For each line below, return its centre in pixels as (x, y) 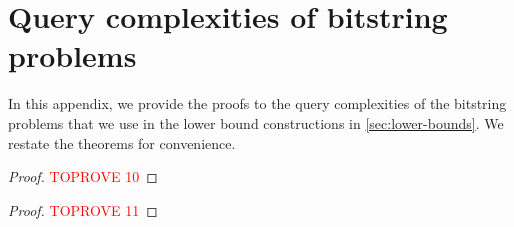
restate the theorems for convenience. (122, 142)
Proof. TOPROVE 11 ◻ (83, 209)
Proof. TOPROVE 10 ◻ (83, 176)
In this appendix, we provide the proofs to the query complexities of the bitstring (257, 103)
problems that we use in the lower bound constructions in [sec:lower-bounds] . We (256, 122)
